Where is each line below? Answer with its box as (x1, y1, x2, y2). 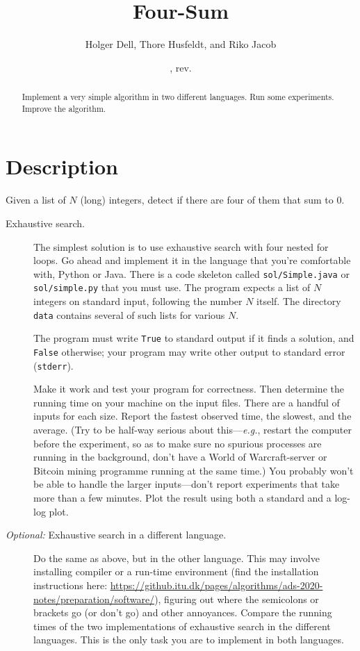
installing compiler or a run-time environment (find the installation (33, 564, 319, 579)
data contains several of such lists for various (33, 307, 225, 322)
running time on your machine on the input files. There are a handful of (33, 395, 340, 409)
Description (6, 152, 119, 181)
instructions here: (33, 577, 108, 592)
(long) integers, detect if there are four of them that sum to (80, 192, 334, 207)
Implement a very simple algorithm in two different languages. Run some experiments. (22, 91, 334, 103)
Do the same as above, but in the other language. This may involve (33, 550, 320, 565)
